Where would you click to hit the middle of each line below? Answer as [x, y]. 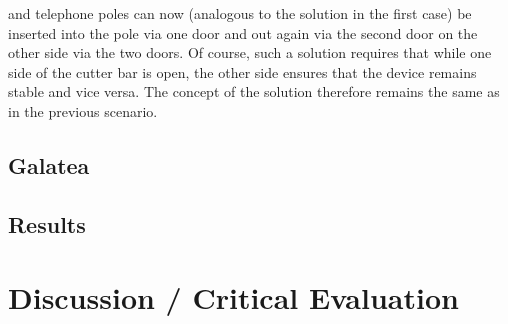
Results [47, 223]
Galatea [49, 164]
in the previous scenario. [83, 110]
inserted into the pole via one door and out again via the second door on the [243, 32]
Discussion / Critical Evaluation [233, 297]
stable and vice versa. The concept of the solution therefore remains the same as [254, 91]
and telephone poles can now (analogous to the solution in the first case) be [240, 13]
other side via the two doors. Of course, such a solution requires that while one [250, 52]
